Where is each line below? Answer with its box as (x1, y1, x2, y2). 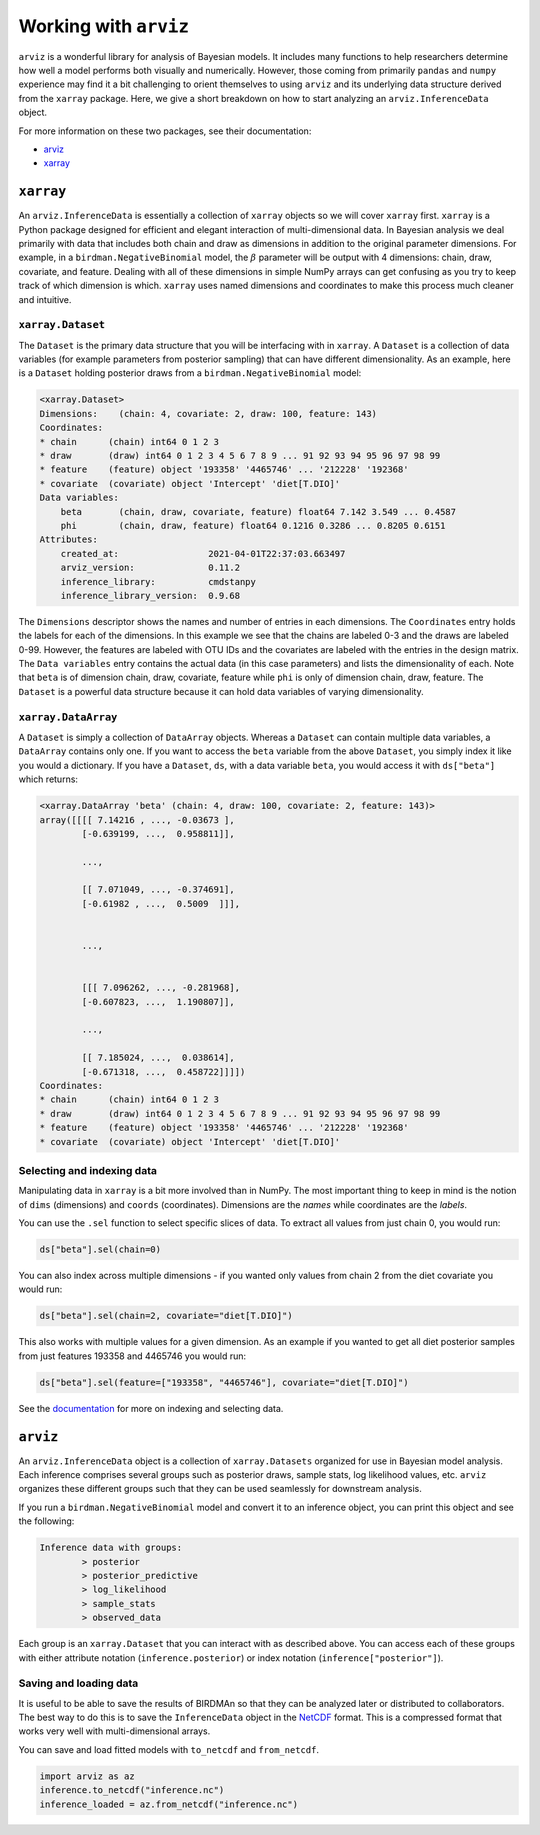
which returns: (18, 773, 79, 785)
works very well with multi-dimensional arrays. (18, 1725, 211, 1737)
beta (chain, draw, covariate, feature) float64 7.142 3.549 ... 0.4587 (60, 506, 457, 517)
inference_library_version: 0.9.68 (60, 590, 240, 601)
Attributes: (39, 534, 99, 545)
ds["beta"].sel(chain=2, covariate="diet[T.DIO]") (39, 1310, 294, 1322)
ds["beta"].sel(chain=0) (39, 1244, 162, 1255)
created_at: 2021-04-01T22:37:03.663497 (60, 548, 346, 559)
